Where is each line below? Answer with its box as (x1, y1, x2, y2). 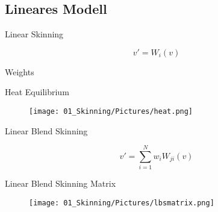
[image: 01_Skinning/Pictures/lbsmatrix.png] (29, 198, 214, 207)
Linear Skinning (5, 28, 64, 40)
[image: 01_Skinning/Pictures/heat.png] (29, 107, 193, 116)
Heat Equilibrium (5, 86, 69, 98)
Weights (5, 65, 34, 78)
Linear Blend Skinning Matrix (5, 177, 116, 190)
